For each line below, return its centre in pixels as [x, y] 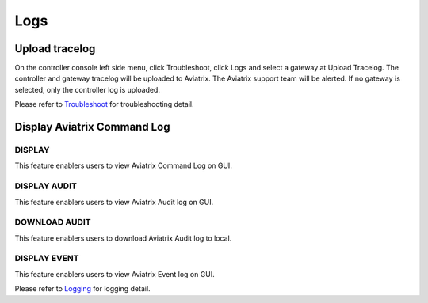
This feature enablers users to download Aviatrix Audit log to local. [123, 238]
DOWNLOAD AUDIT [53, 222]
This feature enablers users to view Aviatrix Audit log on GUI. [114, 202]
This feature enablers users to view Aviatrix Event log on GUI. [115, 274]
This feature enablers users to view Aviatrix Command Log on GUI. [124, 165]
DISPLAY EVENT [47, 259]
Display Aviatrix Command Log [92, 127]
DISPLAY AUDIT [46, 186]
